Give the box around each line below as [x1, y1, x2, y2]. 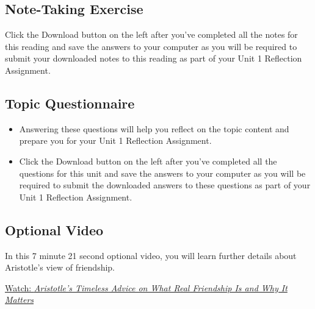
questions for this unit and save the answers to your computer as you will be [19, 166, 306, 179]
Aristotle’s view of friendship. [5, 261, 115, 274]
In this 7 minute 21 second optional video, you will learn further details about [5, 249, 297, 261]
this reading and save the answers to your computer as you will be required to [5, 40, 297, 52]
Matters [5, 293, 34, 306]
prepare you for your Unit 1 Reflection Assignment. [19, 134, 212, 147]
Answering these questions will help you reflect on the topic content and [19, 122, 289, 135]
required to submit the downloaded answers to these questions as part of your [19, 179, 311, 191]
